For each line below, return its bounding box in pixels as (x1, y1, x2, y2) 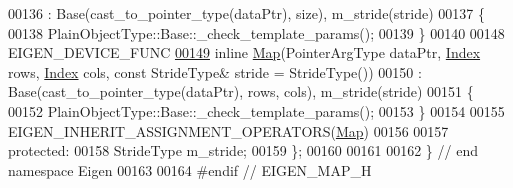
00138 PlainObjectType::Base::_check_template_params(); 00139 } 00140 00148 (8, 22, 505, 43)
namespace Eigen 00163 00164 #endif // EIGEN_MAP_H (8, 159, 372, 180)
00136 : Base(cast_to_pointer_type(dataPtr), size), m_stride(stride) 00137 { (8, 3, 485, 23)
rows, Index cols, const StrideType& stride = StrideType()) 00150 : (8, 61, 422, 82)
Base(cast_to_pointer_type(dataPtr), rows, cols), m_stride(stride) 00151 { (8, 81, 474, 102)
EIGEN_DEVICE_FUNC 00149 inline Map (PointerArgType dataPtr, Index (8, 42, 481, 63)
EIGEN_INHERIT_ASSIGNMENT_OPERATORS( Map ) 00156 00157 (8, 120, 449, 141)
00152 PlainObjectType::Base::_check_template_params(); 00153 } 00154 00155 (8, 100, 505, 121)
